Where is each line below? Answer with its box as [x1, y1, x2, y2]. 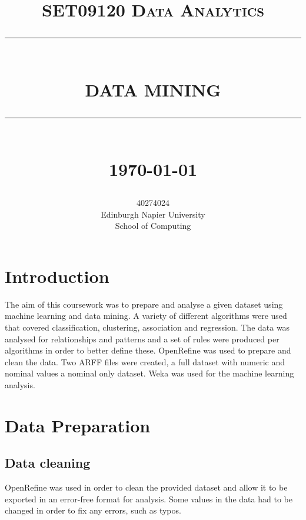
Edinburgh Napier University [101, 208, 205, 220]
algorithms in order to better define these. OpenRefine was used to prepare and [5, 344, 291, 356]
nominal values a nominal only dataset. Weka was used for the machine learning [5, 367, 294, 379]
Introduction [5, 264, 109, 288]
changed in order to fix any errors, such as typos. [5, 504, 181, 516]
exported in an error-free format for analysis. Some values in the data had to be [5, 492, 292, 505]
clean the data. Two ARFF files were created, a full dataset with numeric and [5, 355, 285, 368]
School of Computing [115, 219, 191, 232]
